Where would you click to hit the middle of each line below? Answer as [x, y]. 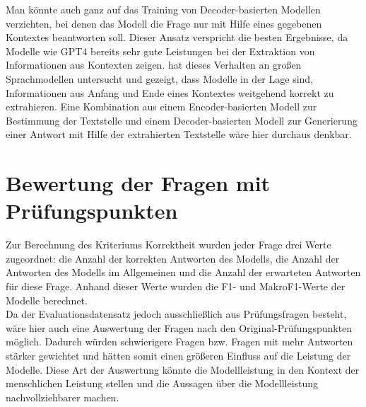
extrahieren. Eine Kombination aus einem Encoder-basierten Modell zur [161, 107]
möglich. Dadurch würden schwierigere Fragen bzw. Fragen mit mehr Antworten [179, 342]
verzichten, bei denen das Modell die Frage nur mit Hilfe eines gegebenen [164, 23]
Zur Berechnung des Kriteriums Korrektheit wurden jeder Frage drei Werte [169, 245]
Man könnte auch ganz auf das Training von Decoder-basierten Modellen [163, 9]
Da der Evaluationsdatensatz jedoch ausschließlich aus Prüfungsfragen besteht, [176, 314]
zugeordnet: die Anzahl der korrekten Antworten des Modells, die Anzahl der [173, 258]
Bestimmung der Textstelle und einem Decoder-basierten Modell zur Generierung [182, 120]
